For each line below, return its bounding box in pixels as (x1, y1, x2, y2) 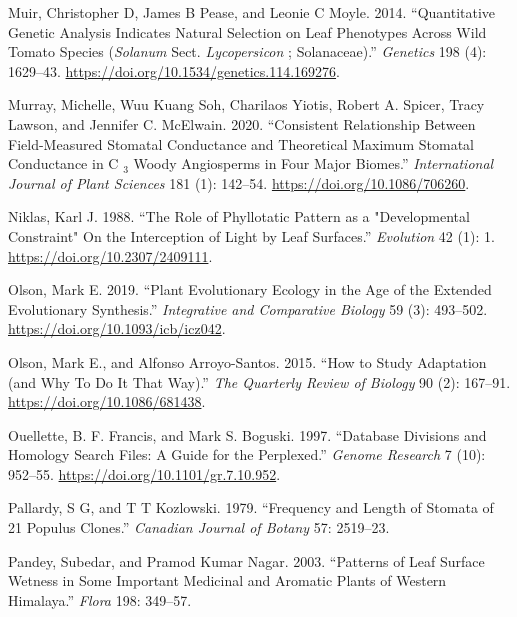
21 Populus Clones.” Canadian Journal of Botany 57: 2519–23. (8, 517, 390, 538)
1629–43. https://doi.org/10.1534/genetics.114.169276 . (8, 60, 340, 81)
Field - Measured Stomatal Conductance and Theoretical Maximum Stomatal (8, 133, 474, 154)
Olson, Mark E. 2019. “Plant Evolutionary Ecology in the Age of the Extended (8, 279, 492, 300)
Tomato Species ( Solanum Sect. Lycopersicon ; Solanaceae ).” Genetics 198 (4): (8, 41, 487, 62)
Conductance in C (8, 153, 119, 174)
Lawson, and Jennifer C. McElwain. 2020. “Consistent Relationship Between (8, 113, 476, 134)
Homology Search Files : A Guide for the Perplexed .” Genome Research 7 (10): (8, 444, 486, 465)
